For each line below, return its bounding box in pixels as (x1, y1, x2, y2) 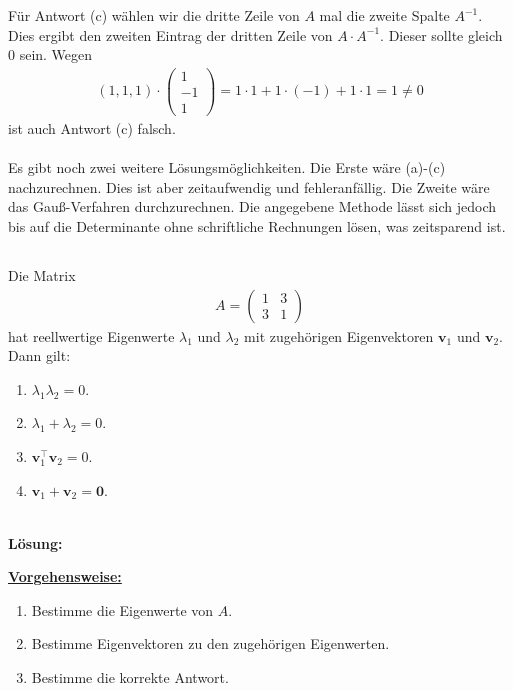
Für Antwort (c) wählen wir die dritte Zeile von (8, 5, 300, 25)
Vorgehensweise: (8, 566, 122, 587)
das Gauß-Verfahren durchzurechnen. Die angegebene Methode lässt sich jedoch (8, 196, 497, 217)
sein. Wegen (19, 44, 93, 65)
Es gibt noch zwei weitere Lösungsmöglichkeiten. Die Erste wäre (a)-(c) (8, 157, 446, 178)
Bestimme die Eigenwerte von (31, 599, 214, 620)
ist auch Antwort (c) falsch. (8, 117, 176, 138)
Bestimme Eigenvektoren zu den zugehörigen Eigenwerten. (31, 633, 390, 654)
